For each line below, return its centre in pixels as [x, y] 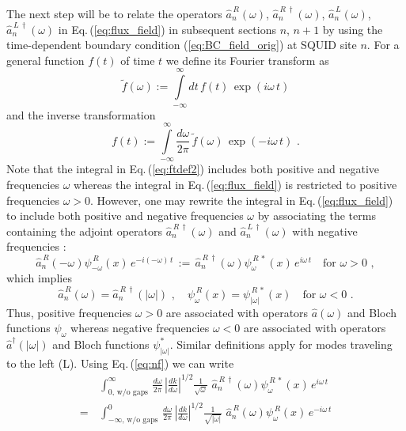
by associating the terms [317, 215]
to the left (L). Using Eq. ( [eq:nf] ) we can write [120, 363]
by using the [353, 29]
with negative [325, 231]
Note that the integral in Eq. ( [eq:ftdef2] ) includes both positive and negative [193, 169]
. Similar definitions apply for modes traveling [281, 344]
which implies [39, 278]
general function [46, 60]
